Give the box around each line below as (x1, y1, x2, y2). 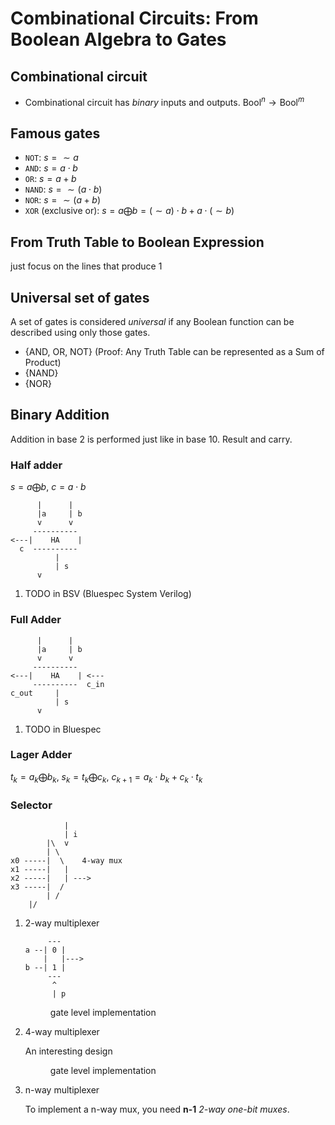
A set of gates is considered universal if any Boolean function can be (10, 316, 295, 328)
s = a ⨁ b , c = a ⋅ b (10, 481, 87, 493)
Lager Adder (10, 748, 73, 762)
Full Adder (10, 613, 62, 627)
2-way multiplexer (24, 917, 100, 929)
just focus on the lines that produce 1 (10, 260, 163, 272)
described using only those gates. (10, 327, 151, 339)
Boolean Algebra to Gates (10, 28, 227, 51)
